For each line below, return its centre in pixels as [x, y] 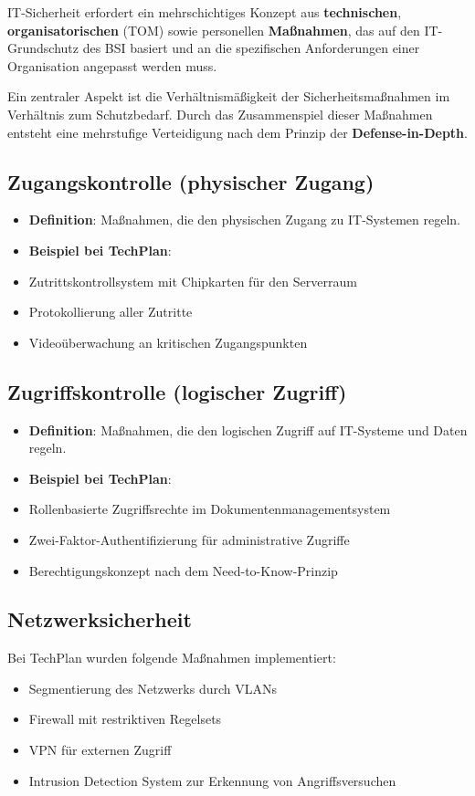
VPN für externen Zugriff [100, 750]
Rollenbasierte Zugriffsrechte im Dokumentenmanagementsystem [210, 509]
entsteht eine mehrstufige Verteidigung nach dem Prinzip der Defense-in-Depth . [237, 132]
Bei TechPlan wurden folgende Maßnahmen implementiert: [172, 658]
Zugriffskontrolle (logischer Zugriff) [177, 391]
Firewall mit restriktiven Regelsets [125, 719]
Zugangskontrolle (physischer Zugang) [191, 181]
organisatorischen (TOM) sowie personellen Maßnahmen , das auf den [214, 30]
